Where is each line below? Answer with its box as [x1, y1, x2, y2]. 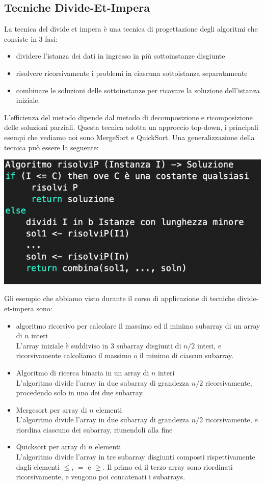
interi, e [197, 340, 222, 351]
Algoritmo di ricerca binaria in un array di [16, 367, 149, 378]
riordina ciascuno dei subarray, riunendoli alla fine [16, 424, 173, 435]
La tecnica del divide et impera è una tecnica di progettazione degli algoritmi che [4, 23, 258, 34]
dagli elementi [16, 461, 60, 472]
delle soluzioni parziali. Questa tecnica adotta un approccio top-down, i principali [4, 122, 258, 132]
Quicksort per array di [16, 441, 86, 452]
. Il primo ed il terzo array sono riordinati [102, 461, 233, 472]
